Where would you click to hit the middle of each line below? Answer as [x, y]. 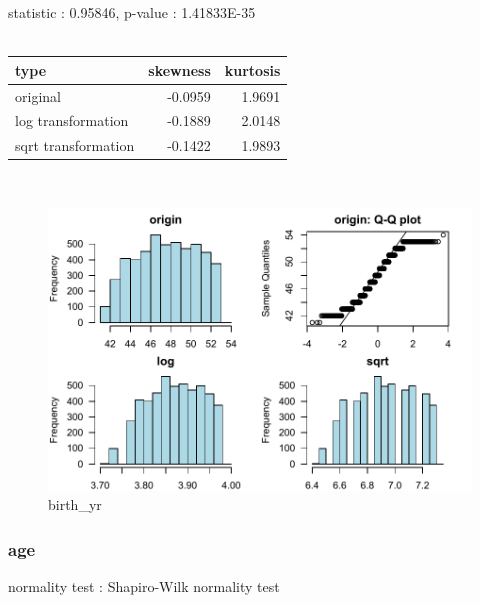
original [38, 95]
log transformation [72, 120]
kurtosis [252, 69]
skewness [179, 69]
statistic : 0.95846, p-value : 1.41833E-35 [132, 12]
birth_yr [75, 504]
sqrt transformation [75, 145]
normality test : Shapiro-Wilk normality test [144, 585]
